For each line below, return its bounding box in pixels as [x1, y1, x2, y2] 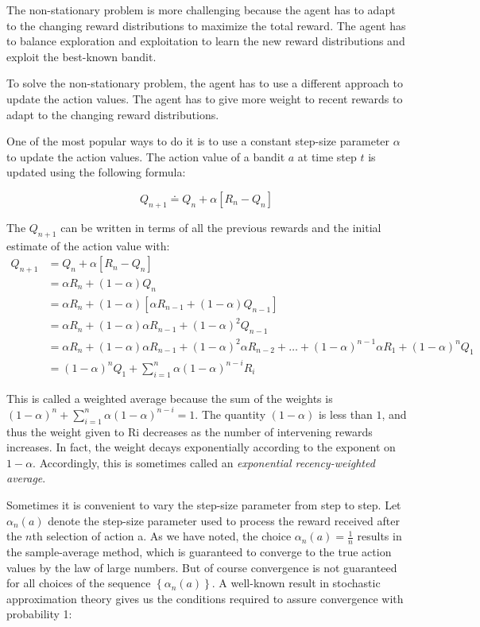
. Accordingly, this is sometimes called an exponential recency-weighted [33, 454, 375, 470]
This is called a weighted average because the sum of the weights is [6, 389, 333, 406]
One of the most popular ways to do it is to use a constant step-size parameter [6, 133, 390, 149]
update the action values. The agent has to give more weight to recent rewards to [6, 90, 403, 106]
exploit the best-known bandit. [6, 48, 157, 64]
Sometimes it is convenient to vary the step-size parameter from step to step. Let [6, 497, 401, 513]
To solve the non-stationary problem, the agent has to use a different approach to [6, 75, 403, 91]
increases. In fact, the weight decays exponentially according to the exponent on [6, 439, 396, 455]
